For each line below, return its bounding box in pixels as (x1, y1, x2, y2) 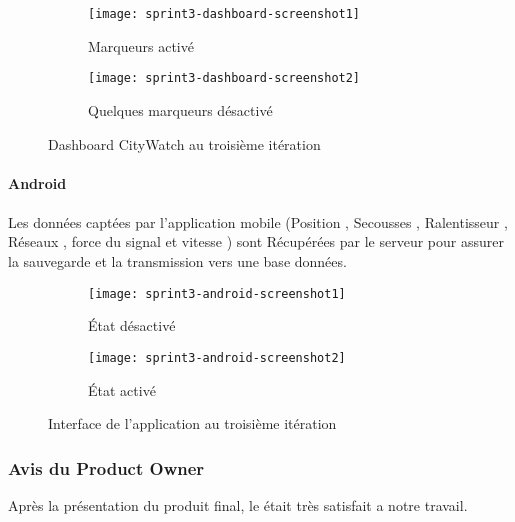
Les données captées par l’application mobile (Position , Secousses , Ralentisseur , (8, 211, 508, 232)
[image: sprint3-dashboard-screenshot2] (88, 71, 361, 86)
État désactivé (88, 315, 176, 336)
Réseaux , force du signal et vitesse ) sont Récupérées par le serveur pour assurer (8, 231, 504, 252)
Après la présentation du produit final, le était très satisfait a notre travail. (8, 494, 468, 515)
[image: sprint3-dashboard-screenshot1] (88, 7, 361, 21)
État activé (88, 379, 156, 400)
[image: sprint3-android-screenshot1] (88, 286, 346, 301)
